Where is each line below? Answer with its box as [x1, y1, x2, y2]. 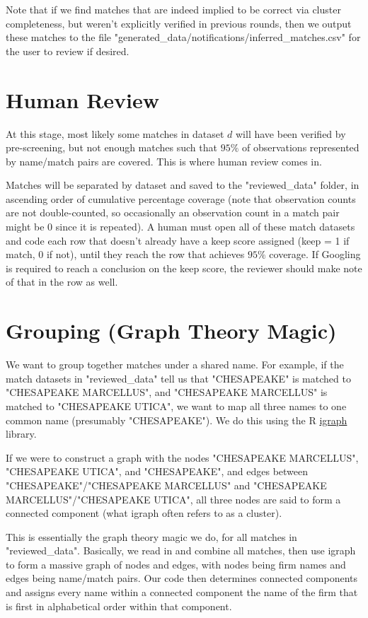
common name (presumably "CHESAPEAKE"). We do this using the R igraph [6, 412, 347, 427]
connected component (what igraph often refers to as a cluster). [6, 506, 282, 520]
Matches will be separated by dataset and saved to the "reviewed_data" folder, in [6, 177, 360, 192]
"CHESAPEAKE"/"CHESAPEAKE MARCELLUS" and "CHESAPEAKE [6, 477, 327, 492]
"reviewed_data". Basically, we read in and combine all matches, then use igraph [6, 543, 356, 558]
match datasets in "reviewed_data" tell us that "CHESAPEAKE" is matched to [6, 371, 351, 385]
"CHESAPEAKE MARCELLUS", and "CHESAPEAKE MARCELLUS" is [6, 385, 328, 400]
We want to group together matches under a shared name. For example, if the [6, 357, 344, 372]
